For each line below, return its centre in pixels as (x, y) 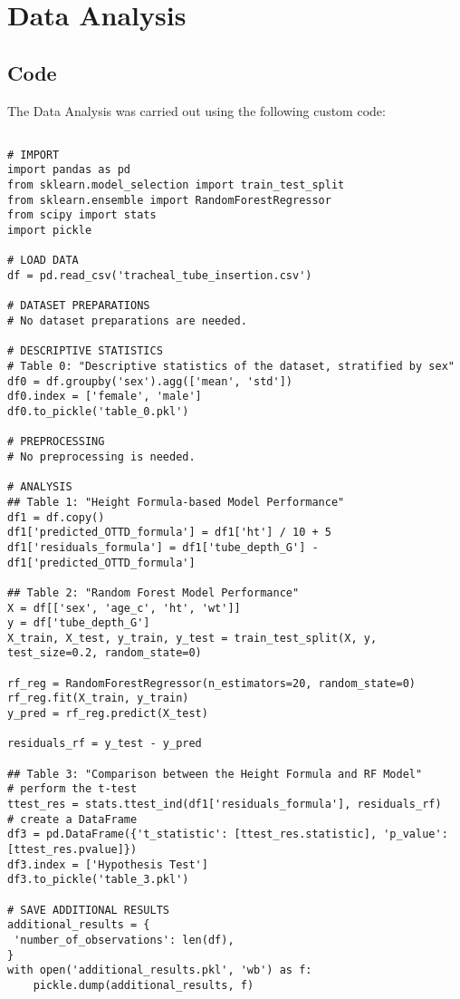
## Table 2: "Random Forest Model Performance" (153, 592)
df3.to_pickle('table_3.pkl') (98, 880)
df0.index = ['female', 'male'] (105, 397)
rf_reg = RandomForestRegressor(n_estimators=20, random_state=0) (212, 683)
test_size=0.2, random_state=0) (105, 653)
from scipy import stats (82, 215)
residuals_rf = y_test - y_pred (105, 744)
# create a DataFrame (72, 819)
